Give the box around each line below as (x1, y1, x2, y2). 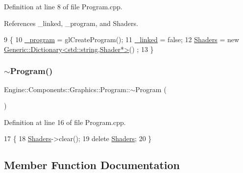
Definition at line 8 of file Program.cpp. (4, 1, 122, 11)
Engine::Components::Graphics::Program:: (4, 84, 130, 94)
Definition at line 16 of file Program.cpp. (4, 117, 126, 127)
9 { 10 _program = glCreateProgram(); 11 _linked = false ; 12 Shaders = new (4, 34, 240, 45)
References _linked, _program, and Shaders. (4, 18, 138, 28)
